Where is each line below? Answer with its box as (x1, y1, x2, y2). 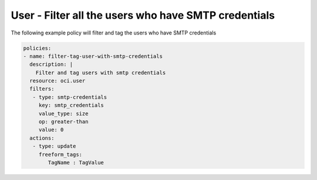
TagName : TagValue (48, 160, 104, 166)
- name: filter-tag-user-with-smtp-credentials (23, 53, 163, 60)
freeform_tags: (38, 151, 82, 158)
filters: (29, 85, 55, 92)
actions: (29, 134, 55, 141)
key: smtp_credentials (38, 102, 104, 109)
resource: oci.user (29, 78, 86, 84)
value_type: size (38, 110, 89, 117)
